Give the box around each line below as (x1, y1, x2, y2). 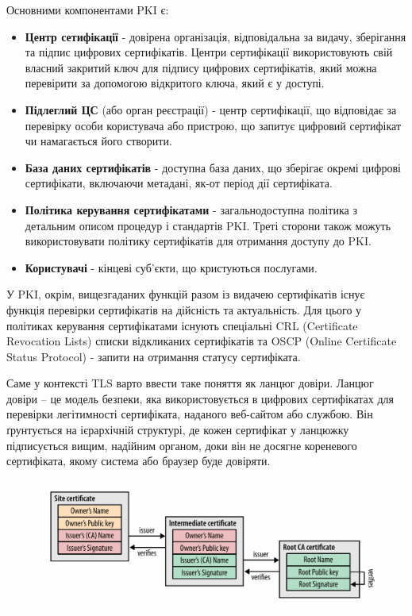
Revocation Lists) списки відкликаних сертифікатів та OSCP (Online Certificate (6, 333, 397, 349)
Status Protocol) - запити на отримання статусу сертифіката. (6, 348, 301, 364)
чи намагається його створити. (25, 133, 172, 149)
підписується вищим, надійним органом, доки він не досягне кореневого (6, 437, 357, 453)
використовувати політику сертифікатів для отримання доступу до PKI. (25, 233, 372, 249)
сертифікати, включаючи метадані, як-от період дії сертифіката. (25, 175, 333, 191)
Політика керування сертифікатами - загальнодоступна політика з (25, 201, 357, 218)
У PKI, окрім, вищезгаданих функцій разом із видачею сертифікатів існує (6, 286, 365, 302)
